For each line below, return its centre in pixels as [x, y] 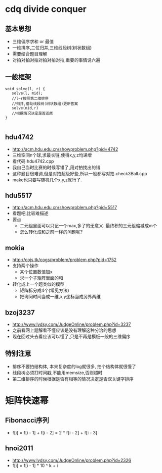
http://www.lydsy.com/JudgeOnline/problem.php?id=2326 [72, 460]
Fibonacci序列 [27, 420]
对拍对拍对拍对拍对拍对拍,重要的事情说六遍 [56, 60]
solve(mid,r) [25, 108]
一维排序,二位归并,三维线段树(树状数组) [52, 48]
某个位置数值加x [36, 272]
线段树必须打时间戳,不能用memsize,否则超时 [57, 372]
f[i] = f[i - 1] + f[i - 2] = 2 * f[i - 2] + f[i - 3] [55, 432]
